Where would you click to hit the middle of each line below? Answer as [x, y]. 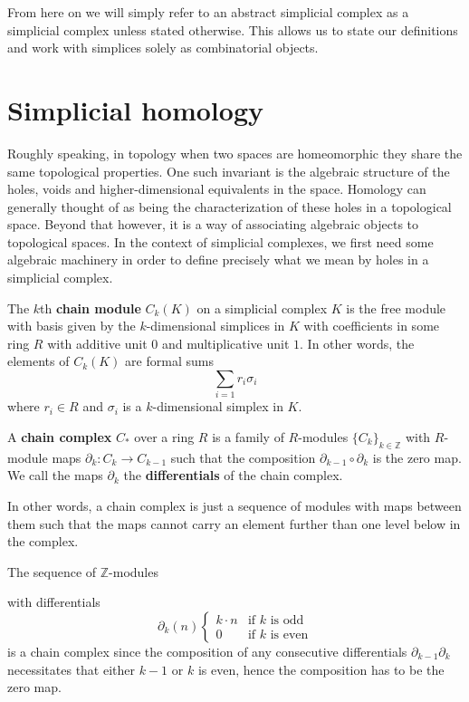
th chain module [91, 308]
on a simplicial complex [262, 308]
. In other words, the [357, 343]
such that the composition [243, 457]
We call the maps [55, 475]
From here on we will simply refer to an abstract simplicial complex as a [208, 12]
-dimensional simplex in [218, 406]
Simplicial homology [135, 109]
